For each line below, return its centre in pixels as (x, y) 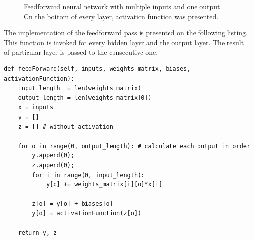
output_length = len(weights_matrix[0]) (85, 98)
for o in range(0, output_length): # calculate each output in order (134, 146)
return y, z (37, 233)
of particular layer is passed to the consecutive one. (81, 52)
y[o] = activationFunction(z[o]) (87, 213)
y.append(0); (53, 156)
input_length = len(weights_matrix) (80, 88)
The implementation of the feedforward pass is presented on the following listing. (126, 33)
